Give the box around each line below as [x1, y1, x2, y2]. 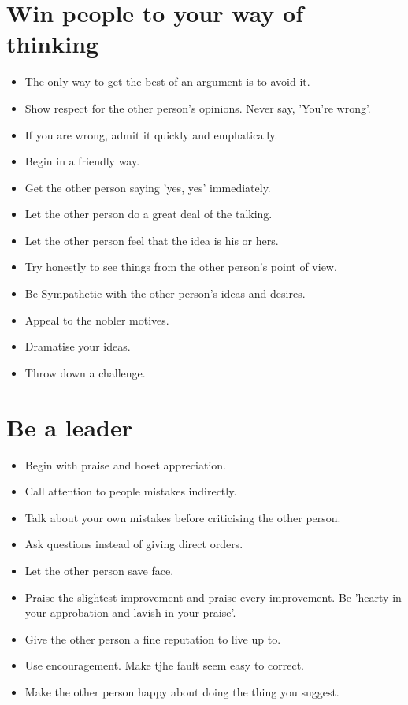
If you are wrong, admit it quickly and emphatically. [24, 126, 278, 143]
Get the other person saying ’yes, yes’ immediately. [24, 179, 271, 195]
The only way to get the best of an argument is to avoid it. [24, 73, 310, 90]
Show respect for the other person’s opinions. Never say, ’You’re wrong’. [24, 99, 371, 116]
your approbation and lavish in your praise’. [24, 604, 236, 621]
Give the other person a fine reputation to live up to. [24, 630, 281, 647]
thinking [6, 28, 99, 60]
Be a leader [6, 410, 133, 443]
